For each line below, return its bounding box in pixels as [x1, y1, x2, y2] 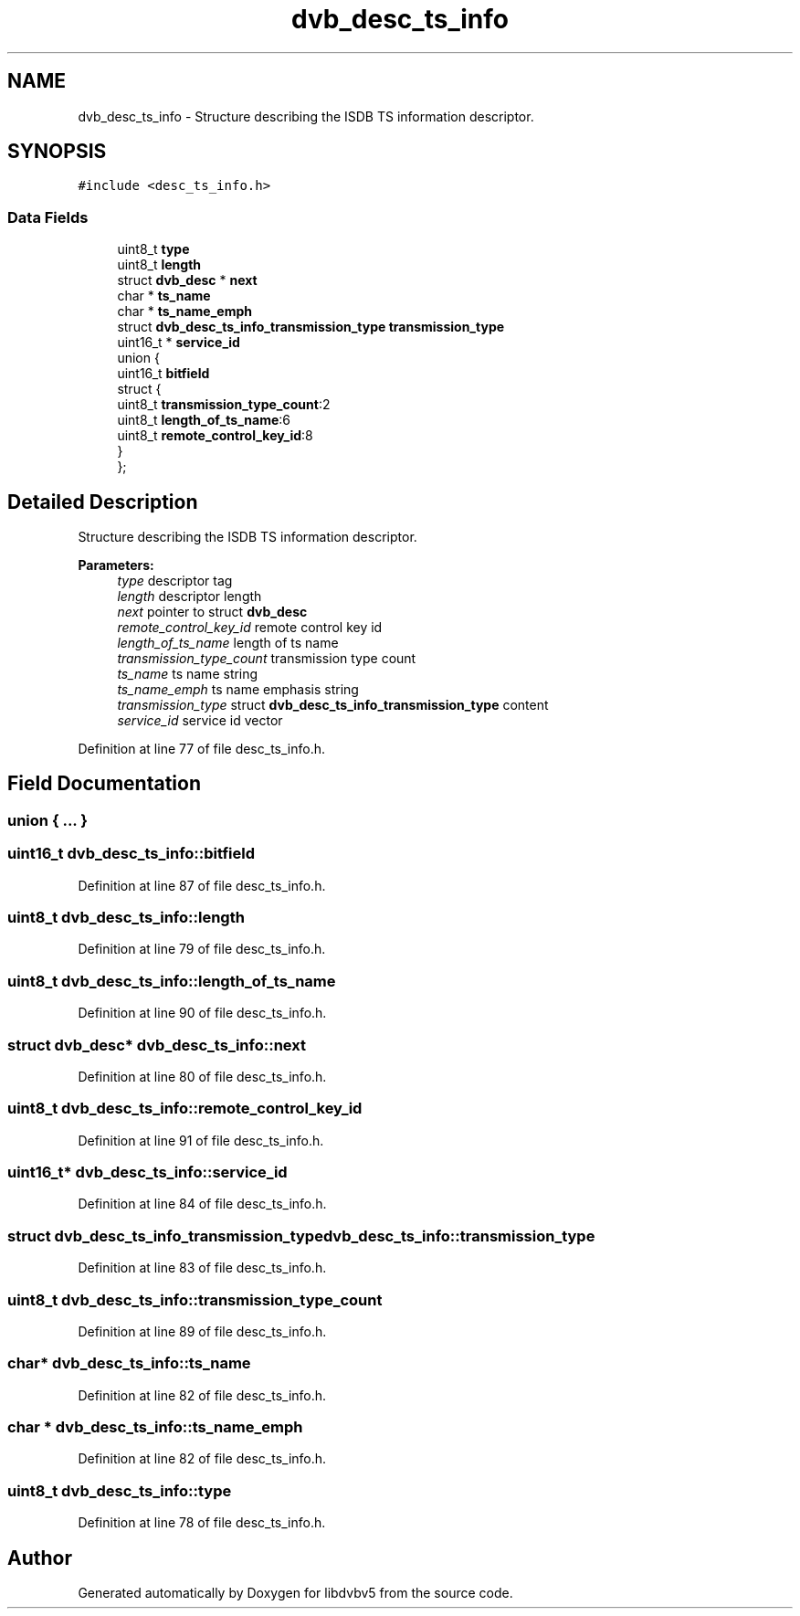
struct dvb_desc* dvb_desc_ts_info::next [7, 1035, 306, 1054]
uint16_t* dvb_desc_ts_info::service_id [7, 1163, 288, 1181]
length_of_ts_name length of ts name [117, 635, 339, 651]
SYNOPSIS [7, 140, 107, 164]
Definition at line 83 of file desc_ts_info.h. [78, 1260, 327, 1276]
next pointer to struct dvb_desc [117, 604, 308, 620]
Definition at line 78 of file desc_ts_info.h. [78, 1515, 326, 1531]
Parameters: [78, 557, 154, 574]
